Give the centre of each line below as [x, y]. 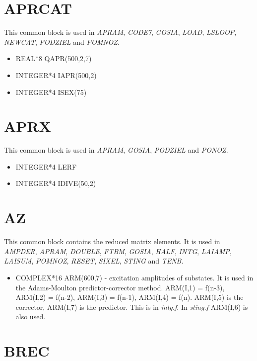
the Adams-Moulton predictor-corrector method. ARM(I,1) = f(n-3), [120, 287]
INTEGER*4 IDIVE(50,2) [56, 183]
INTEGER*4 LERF [46, 166]
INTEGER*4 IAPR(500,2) [56, 75]
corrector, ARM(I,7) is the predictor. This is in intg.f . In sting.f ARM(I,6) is [132, 307]
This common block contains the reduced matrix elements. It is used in [112, 241]
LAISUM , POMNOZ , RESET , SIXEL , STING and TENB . [94, 261]
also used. [31, 316]
